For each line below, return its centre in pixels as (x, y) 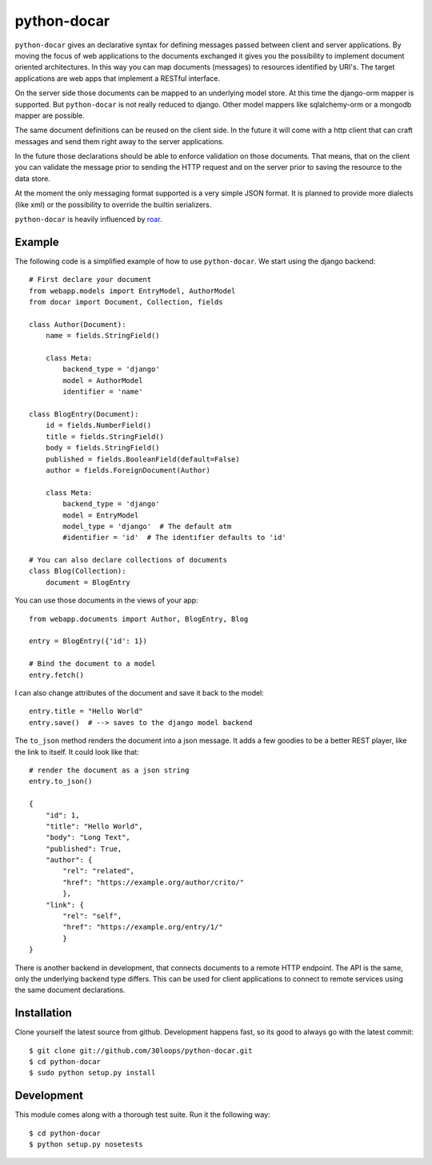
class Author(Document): (78, 324)
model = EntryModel (101, 515)
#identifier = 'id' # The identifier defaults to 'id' (175, 538)
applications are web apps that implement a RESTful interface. (117, 78)
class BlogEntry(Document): (84, 414)
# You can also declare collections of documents (128, 560)
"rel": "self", (92, 916)
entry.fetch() (56, 675)
